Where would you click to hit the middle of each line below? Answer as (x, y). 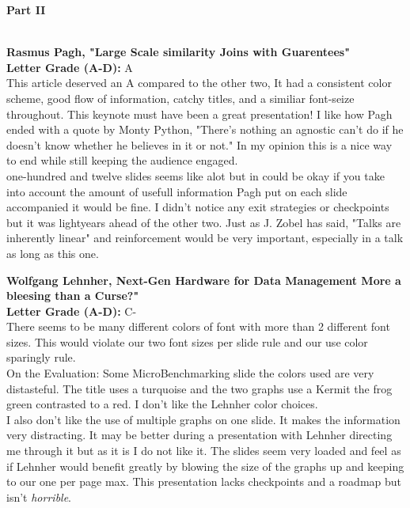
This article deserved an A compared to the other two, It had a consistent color (199, 83)
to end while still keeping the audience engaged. (122, 160)
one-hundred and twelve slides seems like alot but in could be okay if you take (196, 175)
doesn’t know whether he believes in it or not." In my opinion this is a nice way (199, 144)
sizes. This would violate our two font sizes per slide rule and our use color (187, 341)
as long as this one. (53, 253)
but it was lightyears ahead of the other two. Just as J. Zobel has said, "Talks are (204, 222)
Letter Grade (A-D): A (70, 67)
